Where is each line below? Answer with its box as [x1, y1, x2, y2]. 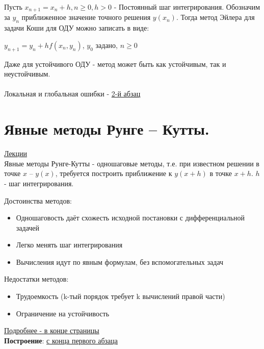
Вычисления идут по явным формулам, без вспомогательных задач [16, 256, 224, 267]
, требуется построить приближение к [55, 168, 172, 179]
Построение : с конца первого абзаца [4, 335, 118, 345]
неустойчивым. [4, 68, 50, 79]
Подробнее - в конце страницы [4, 325, 99, 336]
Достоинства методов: [4, 195, 72, 206]
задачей [16, 222, 40, 233]
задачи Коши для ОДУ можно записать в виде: [4, 22, 149, 33]
